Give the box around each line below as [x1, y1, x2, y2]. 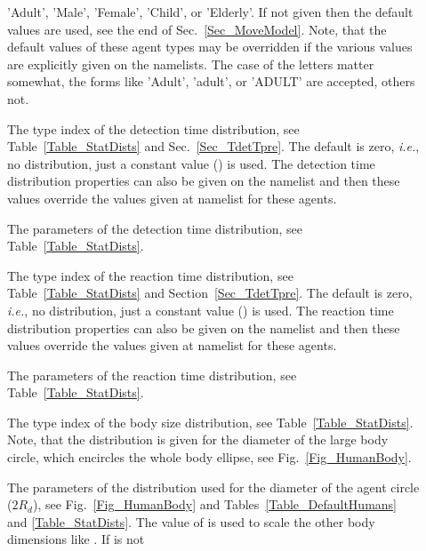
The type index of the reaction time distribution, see [7, 266, 293, 284]
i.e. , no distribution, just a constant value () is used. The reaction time [7, 300, 394, 319]
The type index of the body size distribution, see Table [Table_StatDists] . [7, 412, 414, 431]
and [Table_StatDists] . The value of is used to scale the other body [7, 512, 375, 531]
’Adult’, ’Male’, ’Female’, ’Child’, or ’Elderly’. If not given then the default [7, 3, 414, 20]
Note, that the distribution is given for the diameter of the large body [7, 430, 389, 449]
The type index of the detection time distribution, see [7, 119, 300, 138]
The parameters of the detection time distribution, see [7, 219, 303, 237]
